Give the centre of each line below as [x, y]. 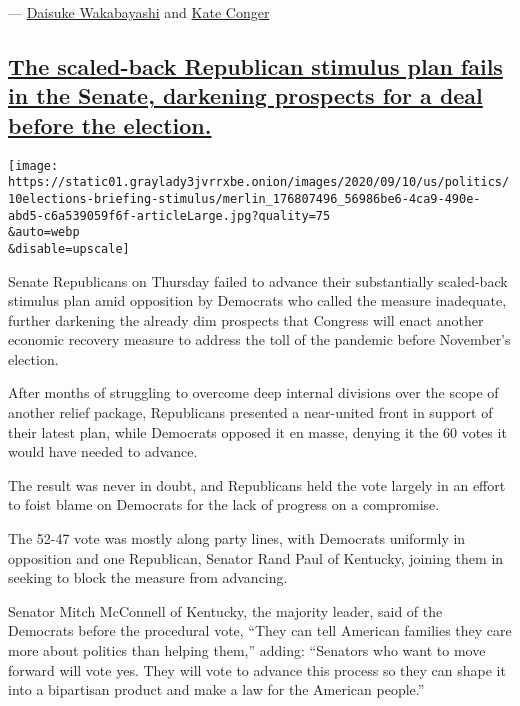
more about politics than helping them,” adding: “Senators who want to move [247, 650]
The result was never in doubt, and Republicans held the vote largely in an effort [257, 484]
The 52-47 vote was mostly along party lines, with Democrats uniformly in [237, 538]
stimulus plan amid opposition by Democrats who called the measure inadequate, [257, 300]
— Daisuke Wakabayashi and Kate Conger [139, 12]
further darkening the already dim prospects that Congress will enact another [246, 319]
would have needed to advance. [103, 451]
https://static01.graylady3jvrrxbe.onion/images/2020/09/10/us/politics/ [259, 182]
